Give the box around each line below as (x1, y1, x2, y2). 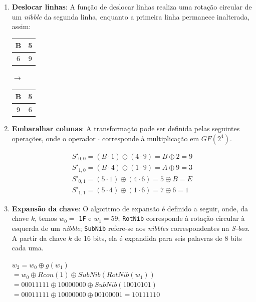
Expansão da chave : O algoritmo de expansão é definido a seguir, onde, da (12, 203, 248, 213)
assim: (12, 21, 31, 32)
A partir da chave (12, 232, 66, 243)
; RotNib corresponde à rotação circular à (118, 213, 245, 223)
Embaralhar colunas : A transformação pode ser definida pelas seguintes (12, 123, 240, 134)
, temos (35, 213, 57, 223)
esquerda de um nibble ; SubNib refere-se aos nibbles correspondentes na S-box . (12, 223, 250, 233)
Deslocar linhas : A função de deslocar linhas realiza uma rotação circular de (12, 2, 252, 12)
